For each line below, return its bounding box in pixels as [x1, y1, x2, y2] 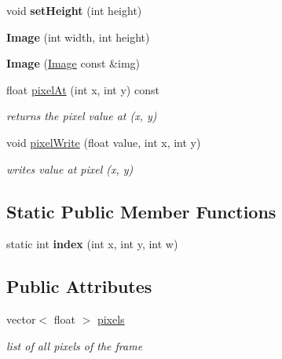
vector [6, 311, 36, 328]
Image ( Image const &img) [6, 55, 141, 71]
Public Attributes [6, 274, 152, 299]
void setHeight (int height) [6, 2, 142, 18]
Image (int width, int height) [6, 28, 150, 45]
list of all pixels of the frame [6, 337, 143, 354]
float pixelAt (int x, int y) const [6, 81, 159, 97]
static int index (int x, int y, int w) [6, 236, 178, 252]
